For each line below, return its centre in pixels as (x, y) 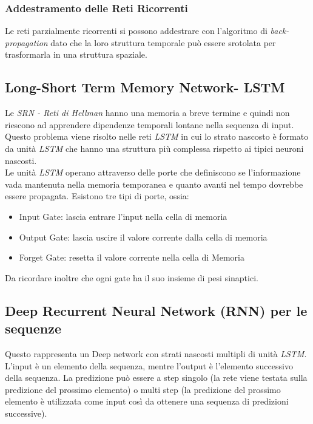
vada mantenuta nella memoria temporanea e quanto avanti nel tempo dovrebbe (154, 184)
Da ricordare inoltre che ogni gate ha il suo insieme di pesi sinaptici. (132, 277)
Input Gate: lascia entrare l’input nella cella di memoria (123, 216)
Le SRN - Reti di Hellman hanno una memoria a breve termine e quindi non (147, 113)
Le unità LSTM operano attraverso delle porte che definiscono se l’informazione (153, 172)
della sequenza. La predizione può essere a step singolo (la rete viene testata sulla (156, 378)
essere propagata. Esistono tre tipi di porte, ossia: (97, 196)
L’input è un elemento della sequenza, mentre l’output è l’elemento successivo (149, 365)
